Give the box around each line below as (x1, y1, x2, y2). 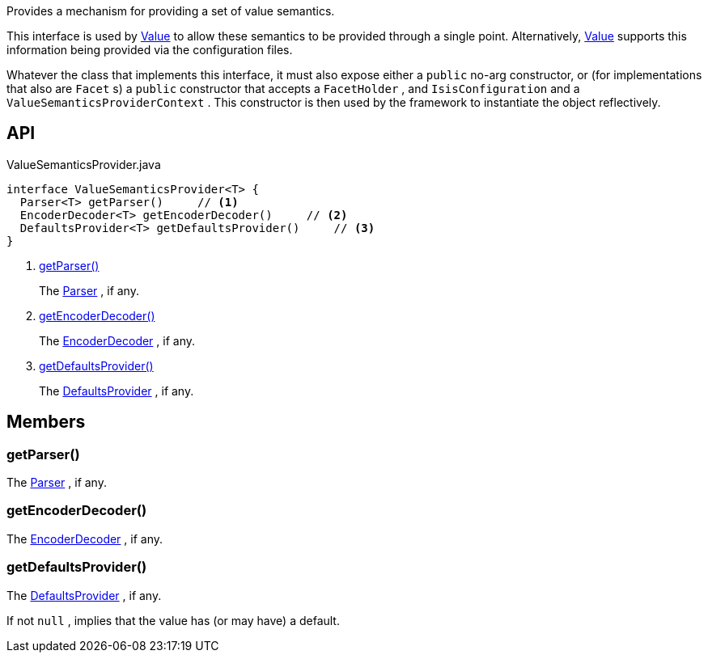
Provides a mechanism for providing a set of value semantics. (6, 4, 335, 18)
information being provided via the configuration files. (6, 43, 293, 57)
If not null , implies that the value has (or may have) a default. (6, 613, 340, 627)
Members (6, 412, 86, 433)
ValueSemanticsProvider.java (6, 157, 161, 171)
